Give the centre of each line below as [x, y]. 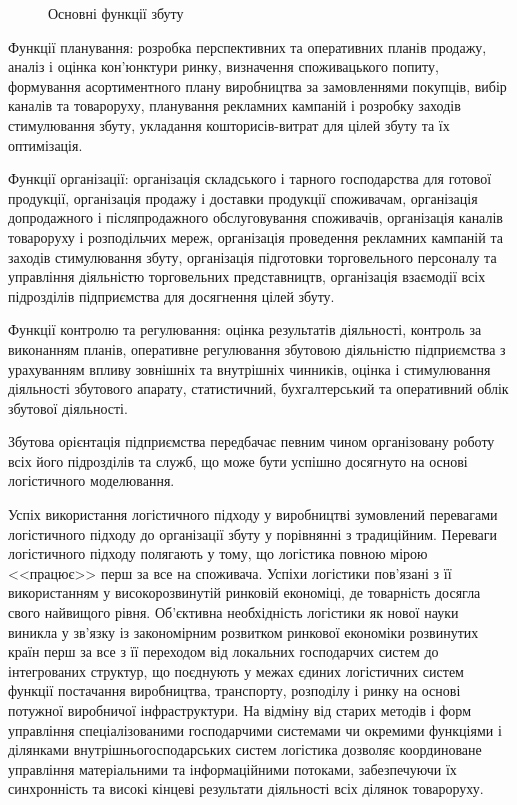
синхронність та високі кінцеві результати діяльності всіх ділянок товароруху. [246, 788]
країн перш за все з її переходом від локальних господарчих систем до [223, 651]
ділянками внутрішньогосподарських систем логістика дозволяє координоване [245, 749]
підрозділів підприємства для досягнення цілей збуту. [171, 295]
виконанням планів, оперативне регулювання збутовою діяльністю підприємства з [257, 348]
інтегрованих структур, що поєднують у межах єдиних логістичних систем [236, 670]
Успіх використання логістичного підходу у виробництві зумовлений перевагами [253, 514]
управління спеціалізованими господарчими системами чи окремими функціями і [255, 729]
